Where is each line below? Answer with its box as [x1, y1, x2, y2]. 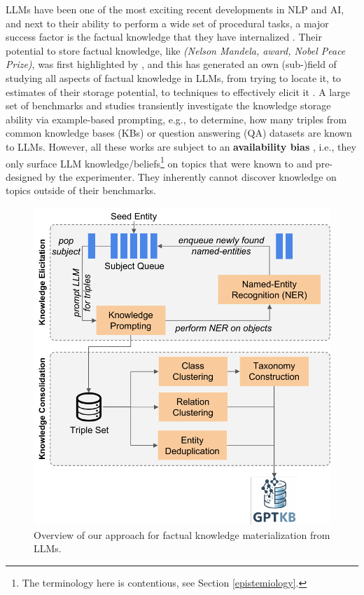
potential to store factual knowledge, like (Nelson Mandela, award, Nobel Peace [6, 43, 346, 57]
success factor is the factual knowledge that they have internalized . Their [6, 29, 322, 44]
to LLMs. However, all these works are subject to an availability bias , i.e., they [6, 139, 356, 153]
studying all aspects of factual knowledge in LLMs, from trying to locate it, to [6, 70, 342, 85]
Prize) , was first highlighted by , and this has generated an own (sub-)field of [6, 57, 337, 71]
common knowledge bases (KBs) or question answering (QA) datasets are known [6, 125, 352, 140]
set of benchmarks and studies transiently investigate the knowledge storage [6, 98, 331, 113]
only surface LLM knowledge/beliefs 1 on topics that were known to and [6, 153, 313, 170]
